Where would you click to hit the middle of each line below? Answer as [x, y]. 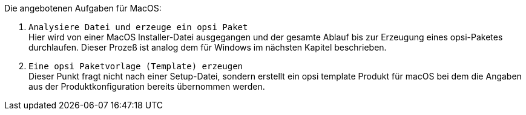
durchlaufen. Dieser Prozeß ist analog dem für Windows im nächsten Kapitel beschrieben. [208, 47]
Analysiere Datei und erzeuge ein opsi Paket [138, 27]
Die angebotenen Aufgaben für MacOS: [83, 8]
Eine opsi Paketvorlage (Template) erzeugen [136, 66]
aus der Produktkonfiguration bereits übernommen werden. [147, 86]
